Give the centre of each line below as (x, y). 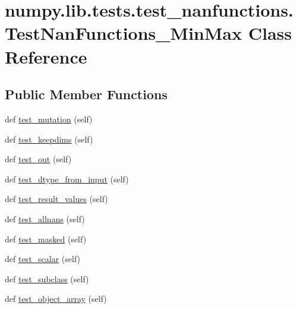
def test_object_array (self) (56, 299)
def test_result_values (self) (56, 199)
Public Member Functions (86, 94)
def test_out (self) (38, 159)
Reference (46, 56)
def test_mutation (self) (49, 119)
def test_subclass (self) (47, 278)
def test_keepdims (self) (49, 139)
